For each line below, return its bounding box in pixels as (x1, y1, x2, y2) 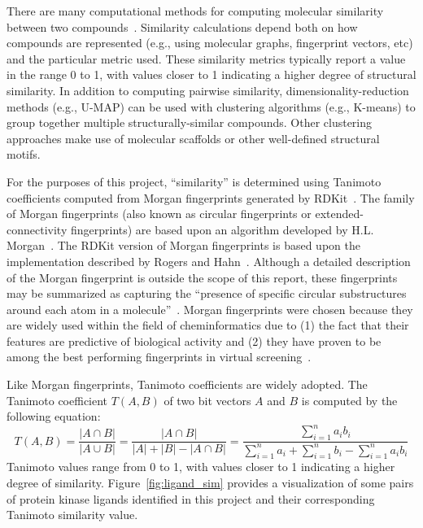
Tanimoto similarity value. (7, 506, 138, 523)
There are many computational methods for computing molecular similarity (7, 2, 384, 19)
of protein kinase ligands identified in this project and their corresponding (7, 490, 375, 507)
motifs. (7, 146, 41, 163)
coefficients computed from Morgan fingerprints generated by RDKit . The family (7, 189, 415, 206)
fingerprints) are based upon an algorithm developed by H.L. (70, 220, 374, 238)
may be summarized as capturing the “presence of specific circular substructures (7, 285, 407, 302)
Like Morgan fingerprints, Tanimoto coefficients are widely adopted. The (7, 376, 368, 393)
